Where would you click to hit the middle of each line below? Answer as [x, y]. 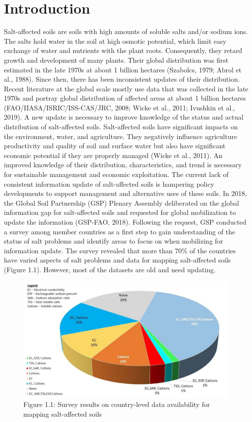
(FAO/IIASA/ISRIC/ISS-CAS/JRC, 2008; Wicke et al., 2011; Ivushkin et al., [120, 107]
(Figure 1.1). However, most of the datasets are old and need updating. [110, 269]
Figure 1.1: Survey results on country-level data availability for [117, 404]
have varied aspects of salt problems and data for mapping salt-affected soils [118, 260]
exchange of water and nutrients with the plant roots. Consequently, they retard [123, 50]
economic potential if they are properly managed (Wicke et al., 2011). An [113, 155]
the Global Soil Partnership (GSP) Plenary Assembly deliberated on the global [122, 202]
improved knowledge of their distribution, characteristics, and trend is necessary [123, 165]
